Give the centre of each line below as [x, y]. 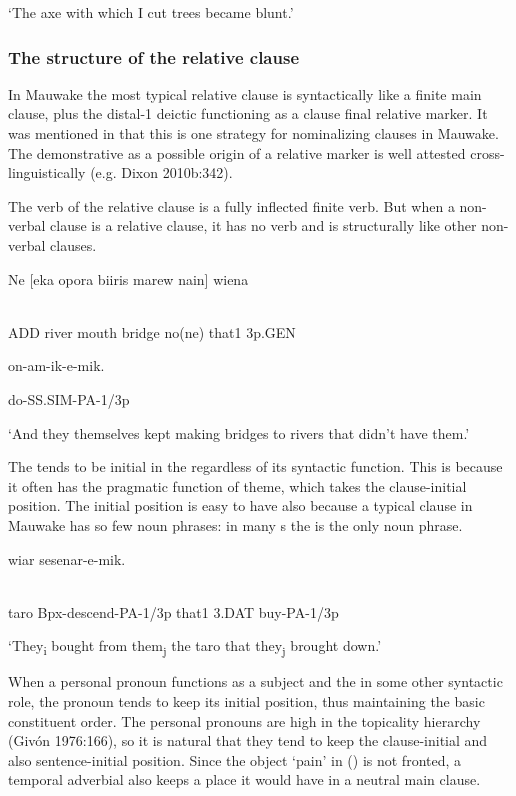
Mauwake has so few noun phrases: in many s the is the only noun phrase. [235, 524]
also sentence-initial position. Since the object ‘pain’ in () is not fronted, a [235, 759]
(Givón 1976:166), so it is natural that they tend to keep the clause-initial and [248, 740]
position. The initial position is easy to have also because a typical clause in [240, 505]
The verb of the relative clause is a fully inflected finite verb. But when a [231, 205]
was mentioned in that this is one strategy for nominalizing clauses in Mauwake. [253, 133]
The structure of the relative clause [153, 56]
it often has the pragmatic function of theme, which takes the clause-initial [237, 485]
